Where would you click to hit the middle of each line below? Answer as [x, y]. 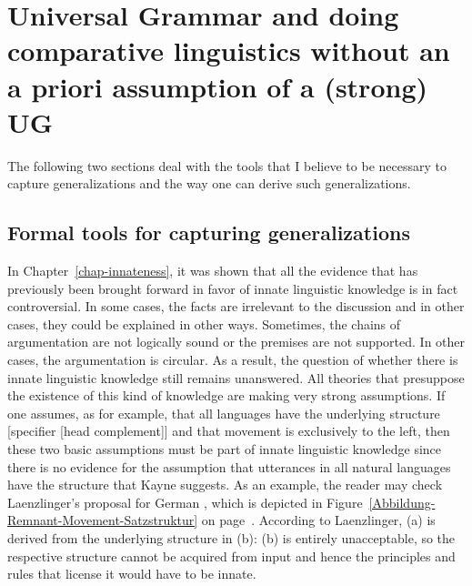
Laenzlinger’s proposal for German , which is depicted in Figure [185, 502]
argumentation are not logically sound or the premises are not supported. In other [236, 342]
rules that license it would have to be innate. [132, 574]
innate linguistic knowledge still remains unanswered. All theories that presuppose [236, 377]
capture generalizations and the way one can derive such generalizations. [209, 183]
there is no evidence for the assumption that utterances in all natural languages [229, 466]
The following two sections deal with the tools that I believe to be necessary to [227, 165]
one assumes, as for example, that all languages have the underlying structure [224, 413]
